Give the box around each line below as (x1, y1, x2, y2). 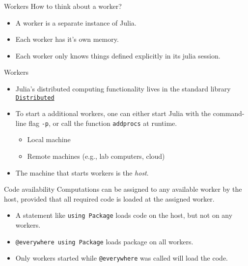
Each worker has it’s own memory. (15, 34, 119, 44)
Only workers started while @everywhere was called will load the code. (15, 253, 228, 263)
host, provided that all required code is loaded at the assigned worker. (4, 193, 215, 204)
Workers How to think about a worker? (4, 1, 122, 11)
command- (213, 108, 245, 118)
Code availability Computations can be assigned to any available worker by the (4, 184, 242, 194)
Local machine (27, 134, 71, 145)
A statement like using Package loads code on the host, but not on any (15, 210, 233, 220)
